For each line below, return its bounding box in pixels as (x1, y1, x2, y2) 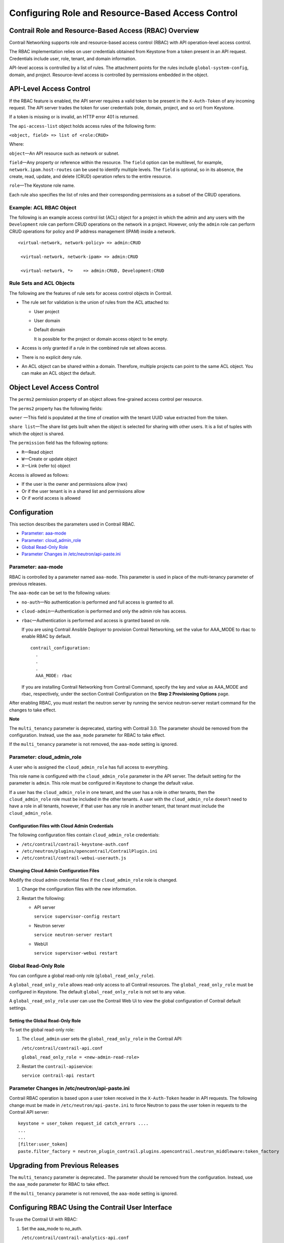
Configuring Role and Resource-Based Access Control (9, 7, 238, 18)
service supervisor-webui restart (34, 950, 118, 956)
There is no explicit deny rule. (21, 354, 82, 360)
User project (34, 308, 59, 314)
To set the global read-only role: (9, 1027, 75, 1033)
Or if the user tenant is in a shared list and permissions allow (21, 488, 145, 494)
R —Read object (21, 449, 54, 455)
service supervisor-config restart (34, 914, 121, 919)
